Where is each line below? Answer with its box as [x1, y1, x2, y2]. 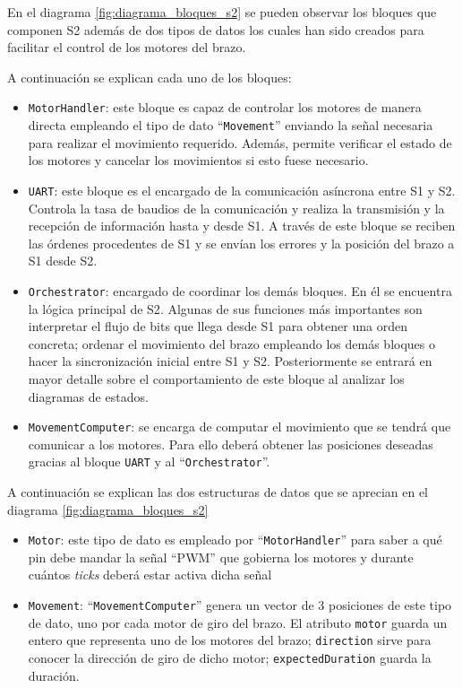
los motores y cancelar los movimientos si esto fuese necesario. [28, 151, 369, 170]
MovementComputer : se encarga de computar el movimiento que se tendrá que [28, 417, 451, 436]
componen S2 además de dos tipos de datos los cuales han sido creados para [7, 20, 424, 39]
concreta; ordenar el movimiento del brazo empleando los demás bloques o [28, 334, 435, 353]
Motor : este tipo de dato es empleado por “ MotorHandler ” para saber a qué [28, 530, 442, 549]
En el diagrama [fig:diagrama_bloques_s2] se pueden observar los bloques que [7, 3, 437, 21]
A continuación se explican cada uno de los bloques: [7, 67, 292, 86]
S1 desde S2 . [28, 251, 98, 270]
